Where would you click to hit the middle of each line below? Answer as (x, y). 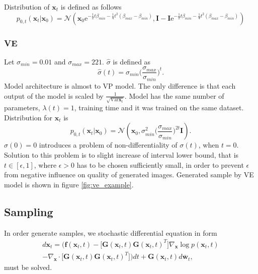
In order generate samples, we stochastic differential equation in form (111, 232)
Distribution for (28, 117)
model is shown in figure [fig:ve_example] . (69, 184)
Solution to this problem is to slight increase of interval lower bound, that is (121, 155)
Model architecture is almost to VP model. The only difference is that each (120, 85)
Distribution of (27, 7)
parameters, (22, 108)
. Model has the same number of (174, 95)
